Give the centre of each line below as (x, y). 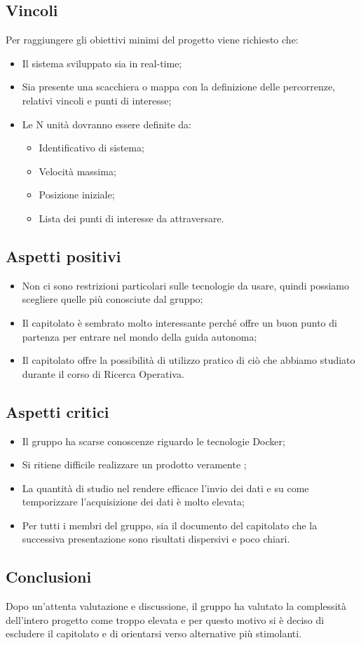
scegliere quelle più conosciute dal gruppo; (113, 299)
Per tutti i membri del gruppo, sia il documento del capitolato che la (170, 525)
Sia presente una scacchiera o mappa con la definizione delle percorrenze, (179, 87)
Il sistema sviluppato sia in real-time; (102, 63)
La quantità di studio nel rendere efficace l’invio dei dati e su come (165, 488)
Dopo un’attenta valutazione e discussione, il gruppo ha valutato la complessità (176, 606)
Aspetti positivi (63, 256)
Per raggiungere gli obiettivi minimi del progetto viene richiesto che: (152, 40)
